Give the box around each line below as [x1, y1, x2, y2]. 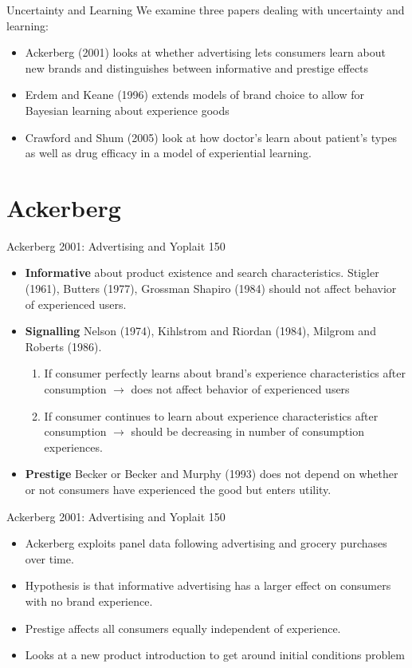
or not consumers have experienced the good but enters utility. [25, 481, 332, 497]
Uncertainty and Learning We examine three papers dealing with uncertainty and [6, 2, 405, 18]
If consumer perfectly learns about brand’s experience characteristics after [44, 365, 406, 381]
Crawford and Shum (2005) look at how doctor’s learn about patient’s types [25, 128, 398, 145]
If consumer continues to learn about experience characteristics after [44, 407, 379, 424]
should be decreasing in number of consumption [131, 423, 364, 440]
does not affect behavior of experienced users [131, 381, 350, 397]
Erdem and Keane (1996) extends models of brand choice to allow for [25, 86, 364, 103]
